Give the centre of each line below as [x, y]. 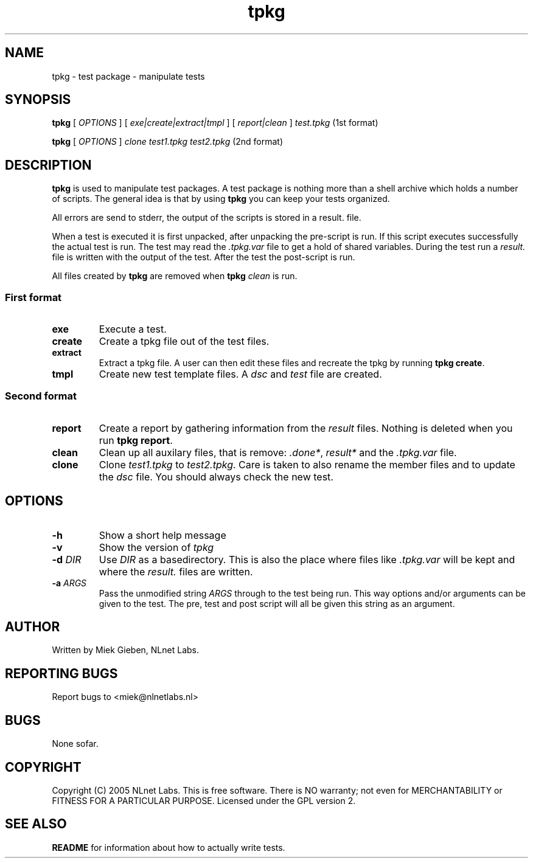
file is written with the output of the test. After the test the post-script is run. [204, 257]
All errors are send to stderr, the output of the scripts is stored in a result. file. [207, 218]
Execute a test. [133, 329]
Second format [41, 396]
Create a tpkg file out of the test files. [184, 341]
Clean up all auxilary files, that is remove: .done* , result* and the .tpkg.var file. [278, 452]
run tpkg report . [136, 440]
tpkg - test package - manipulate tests [128, 76]
